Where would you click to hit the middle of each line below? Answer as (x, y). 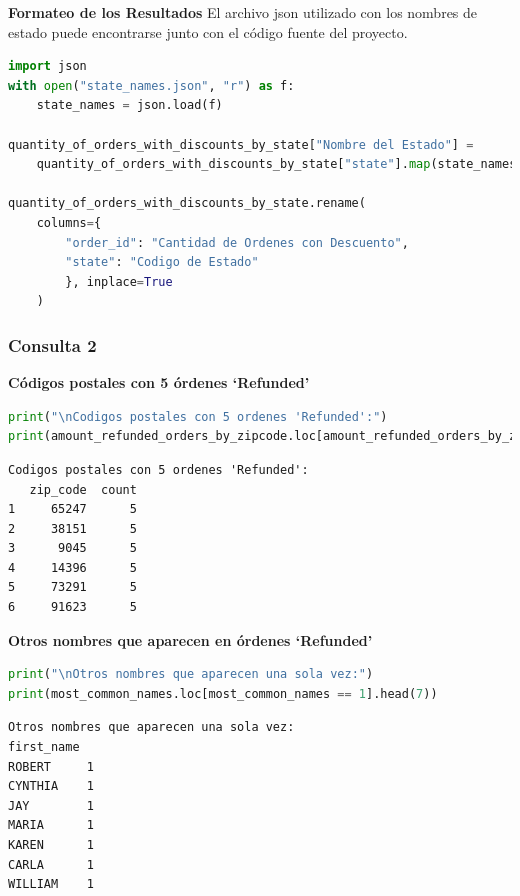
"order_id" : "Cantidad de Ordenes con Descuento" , (237, 242)
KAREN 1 (51, 845)
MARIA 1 (51, 825)
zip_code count (83, 489)
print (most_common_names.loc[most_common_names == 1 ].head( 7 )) (223, 693)
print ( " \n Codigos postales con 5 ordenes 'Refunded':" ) (198, 416)
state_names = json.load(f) (129, 105)
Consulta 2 (52, 344)
